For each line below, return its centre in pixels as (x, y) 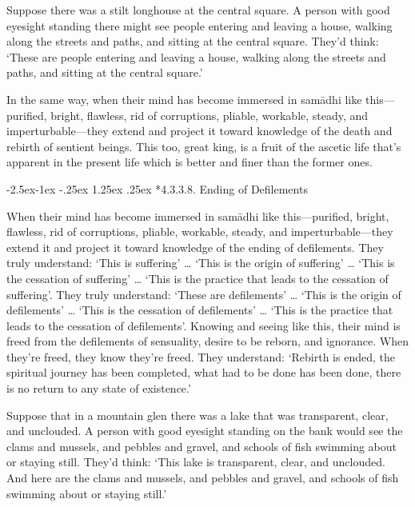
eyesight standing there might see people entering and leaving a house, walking (200, 25)
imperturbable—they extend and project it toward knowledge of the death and (200, 131)
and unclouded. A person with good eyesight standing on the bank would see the (205, 431)
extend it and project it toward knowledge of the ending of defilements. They (195, 247)
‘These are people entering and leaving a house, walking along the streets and (196, 56)
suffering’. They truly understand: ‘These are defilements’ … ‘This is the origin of (204, 294)
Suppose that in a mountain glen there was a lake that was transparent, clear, (198, 415)
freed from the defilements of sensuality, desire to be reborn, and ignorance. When (208, 341)
